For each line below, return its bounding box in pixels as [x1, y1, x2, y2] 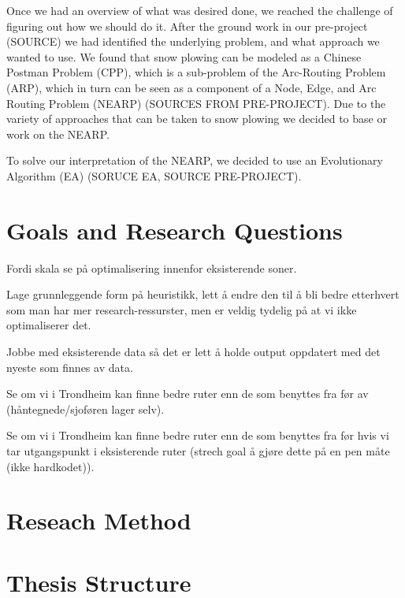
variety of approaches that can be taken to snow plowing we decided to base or [6, 110, 387, 127]
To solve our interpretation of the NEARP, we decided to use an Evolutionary [6, 152, 383, 169]
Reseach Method [6, 504, 191, 537]
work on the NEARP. [6, 125, 110, 142]
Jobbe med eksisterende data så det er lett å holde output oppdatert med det [6, 344, 381, 360]
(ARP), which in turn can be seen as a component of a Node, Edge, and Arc [6, 79, 377, 95]
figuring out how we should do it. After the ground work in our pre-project [6, 17, 368, 34]
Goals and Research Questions [6, 214, 343, 246]
